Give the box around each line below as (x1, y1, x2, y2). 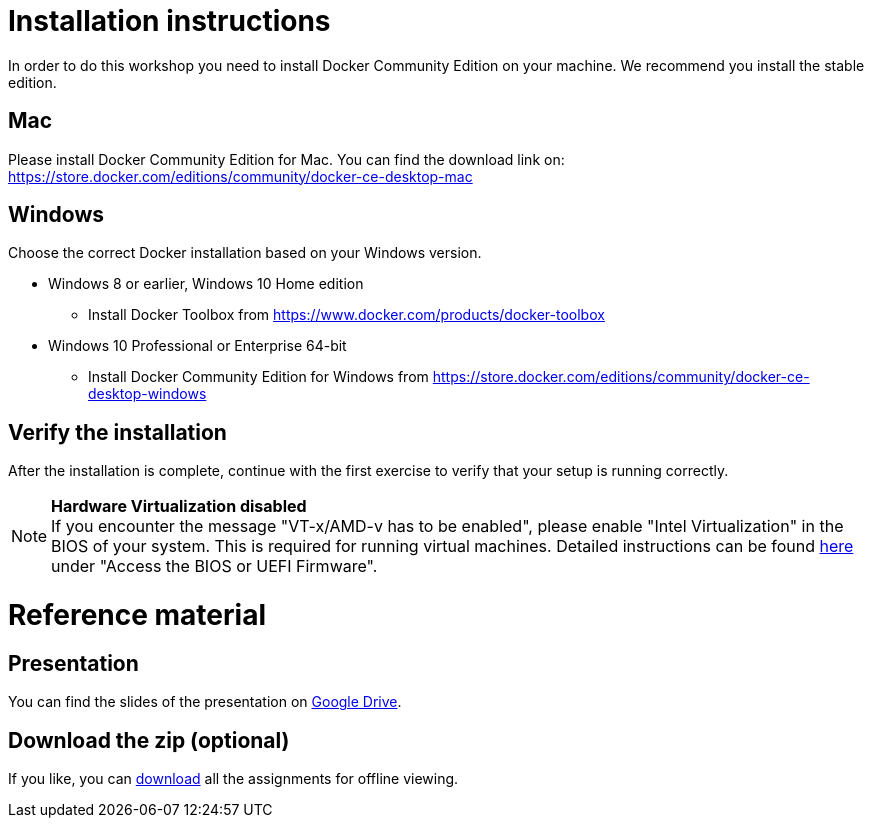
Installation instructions (8, 4, 331, 38)
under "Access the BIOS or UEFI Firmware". (51, 556, 378, 577)
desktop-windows (88, 385, 207, 403)
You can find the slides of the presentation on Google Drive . (8, 693, 402, 711)
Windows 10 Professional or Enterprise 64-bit (48, 337, 347, 355)
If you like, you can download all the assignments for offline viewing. (8, 770, 459, 788)
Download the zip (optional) (8, 727, 290, 753)
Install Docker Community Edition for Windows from (88, 368, 429, 386)
